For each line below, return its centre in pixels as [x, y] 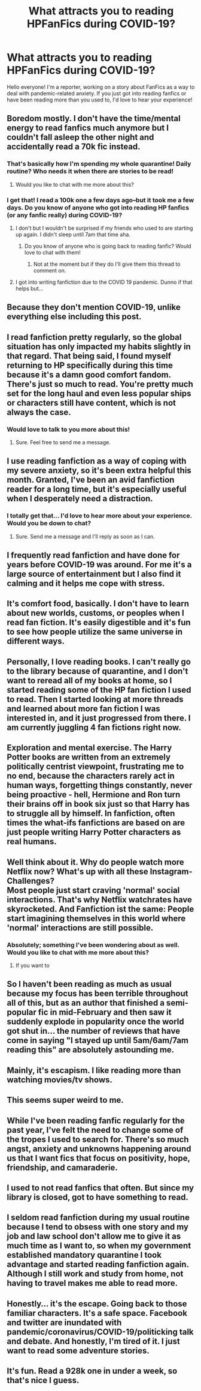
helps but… [29, 288]
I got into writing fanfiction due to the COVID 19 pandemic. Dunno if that [104, 282]
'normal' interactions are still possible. [80, 928]
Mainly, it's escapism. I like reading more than [94, 1070]
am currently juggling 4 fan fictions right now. [94, 727]
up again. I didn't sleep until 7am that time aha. [73, 234]
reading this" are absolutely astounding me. [91, 1050]
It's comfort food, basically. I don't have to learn [98, 604]
